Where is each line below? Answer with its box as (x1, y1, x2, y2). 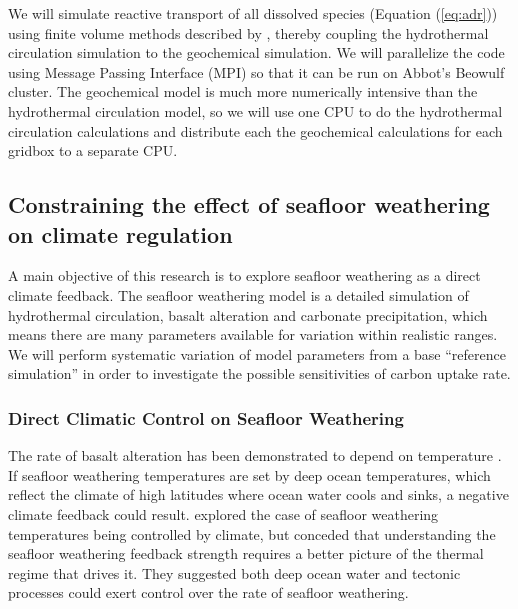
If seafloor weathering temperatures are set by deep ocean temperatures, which (8, 464, 491, 485)
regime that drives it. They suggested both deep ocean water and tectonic (8, 562, 461, 583)
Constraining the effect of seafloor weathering (8, 189, 490, 220)
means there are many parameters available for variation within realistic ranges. (8, 324, 498, 345)
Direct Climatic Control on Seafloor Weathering (8, 405, 404, 430)
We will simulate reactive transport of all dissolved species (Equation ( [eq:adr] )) (8, 3, 498, 23)
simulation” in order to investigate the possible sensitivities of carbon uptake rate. (8, 363, 511, 384)
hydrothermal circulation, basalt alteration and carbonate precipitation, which (8, 304, 488, 325)
